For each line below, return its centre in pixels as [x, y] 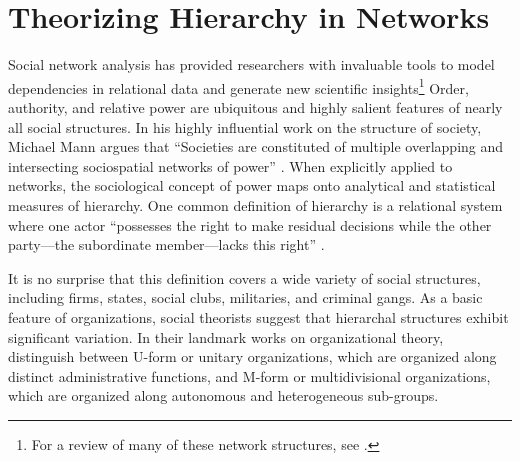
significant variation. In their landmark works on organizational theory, [226, 336]
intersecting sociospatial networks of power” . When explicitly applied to [230, 165]
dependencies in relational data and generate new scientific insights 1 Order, [238, 86]
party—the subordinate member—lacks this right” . [166, 244]
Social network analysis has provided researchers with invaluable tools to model [251, 64]
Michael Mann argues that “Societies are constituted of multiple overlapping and [256, 146]
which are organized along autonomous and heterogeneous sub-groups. [223, 395]
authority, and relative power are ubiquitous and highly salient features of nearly [255, 106]
